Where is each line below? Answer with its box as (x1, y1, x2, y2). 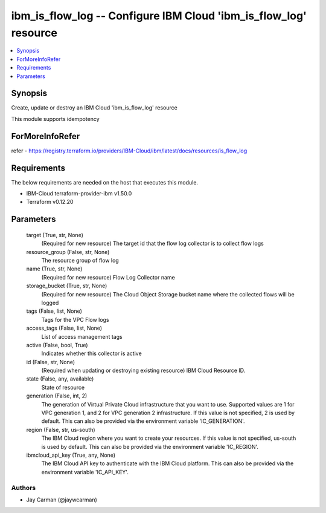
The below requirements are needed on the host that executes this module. (11, 178, 199, 186)
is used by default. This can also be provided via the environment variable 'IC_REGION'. (41, 443, 259, 450)
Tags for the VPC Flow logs (41, 316, 109, 323)
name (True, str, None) (26, 265, 83, 272)
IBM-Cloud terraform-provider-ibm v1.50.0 (26, 190, 132, 197)
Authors (11, 483, 36, 492)
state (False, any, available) (26, 375, 94, 382)
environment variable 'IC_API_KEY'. (41, 468, 129, 475)
